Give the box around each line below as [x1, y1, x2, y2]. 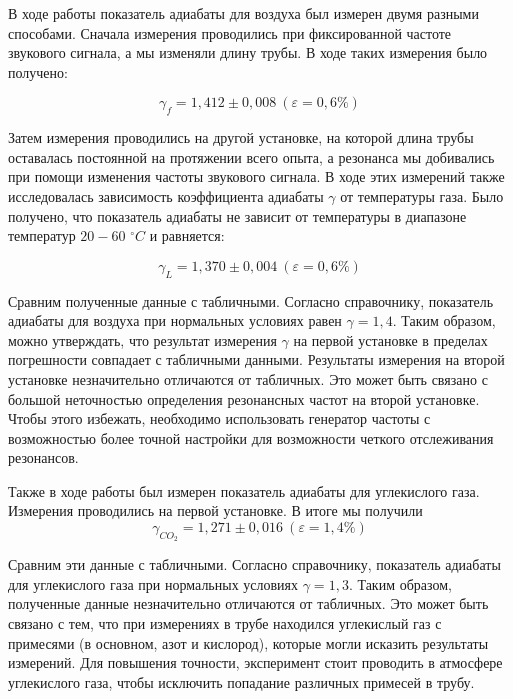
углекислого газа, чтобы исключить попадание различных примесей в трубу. [8, 671, 475, 692]
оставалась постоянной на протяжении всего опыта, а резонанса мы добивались [8, 146, 495, 167]
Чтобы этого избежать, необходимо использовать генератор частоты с [8, 408, 431, 429]
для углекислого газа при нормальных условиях [8, 573, 299, 594]
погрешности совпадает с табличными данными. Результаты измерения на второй [8, 349, 505, 370]
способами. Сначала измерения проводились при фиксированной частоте [8, 22, 452, 43]
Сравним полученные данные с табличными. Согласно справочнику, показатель [8, 290, 494, 311]
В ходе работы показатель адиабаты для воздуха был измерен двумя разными [8, 3, 479, 23]
